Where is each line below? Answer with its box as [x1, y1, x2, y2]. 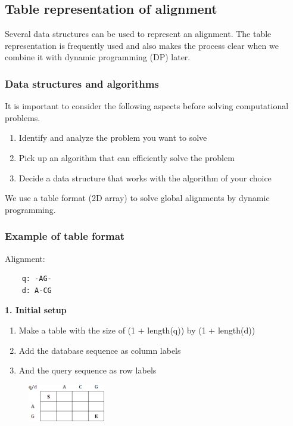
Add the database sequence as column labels [18, 344, 181, 356]
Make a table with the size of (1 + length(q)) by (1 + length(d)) [18, 323, 255, 336]
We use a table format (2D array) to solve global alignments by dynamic [5, 192, 270, 204]
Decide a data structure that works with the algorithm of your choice [18, 171, 272, 184]
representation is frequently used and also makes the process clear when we [5, 39, 279, 51]
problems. [5, 111, 40, 124]
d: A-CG [21, 286, 52, 295]
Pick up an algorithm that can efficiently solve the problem [18, 151, 235, 163]
